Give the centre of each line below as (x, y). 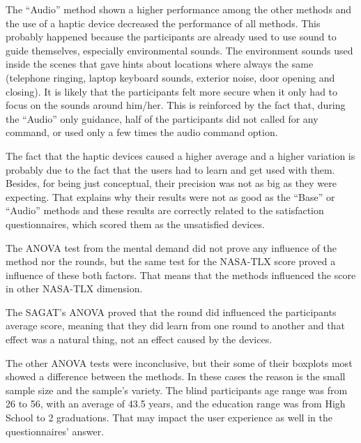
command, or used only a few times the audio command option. (142, 132)
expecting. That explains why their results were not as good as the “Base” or (170, 196)
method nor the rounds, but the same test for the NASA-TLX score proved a (171, 261)
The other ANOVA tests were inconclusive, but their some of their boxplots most (179, 362)
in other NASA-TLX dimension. (74, 288)
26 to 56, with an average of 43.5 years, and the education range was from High (176, 404)
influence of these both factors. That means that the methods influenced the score (181, 275)
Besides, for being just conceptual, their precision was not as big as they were (171, 183)
